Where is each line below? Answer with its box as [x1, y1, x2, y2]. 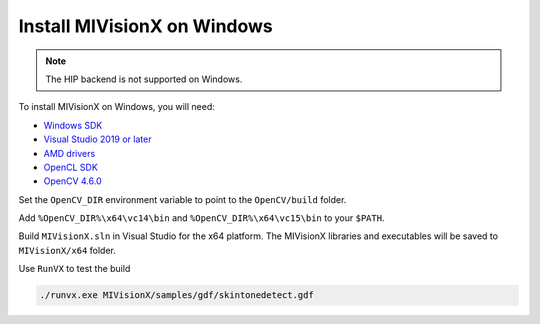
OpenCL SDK [43, 161, 99, 173]
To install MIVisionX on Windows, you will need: [18, 101, 215, 113]
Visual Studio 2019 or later [43, 133, 152, 145]
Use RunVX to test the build [18, 263, 131, 275]
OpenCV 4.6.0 [43, 175, 102, 187]
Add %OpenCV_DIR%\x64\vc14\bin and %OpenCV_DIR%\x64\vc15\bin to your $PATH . [18, 212, 385, 224]
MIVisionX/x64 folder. [18, 244, 117, 256]
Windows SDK [43, 119, 103, 131]
